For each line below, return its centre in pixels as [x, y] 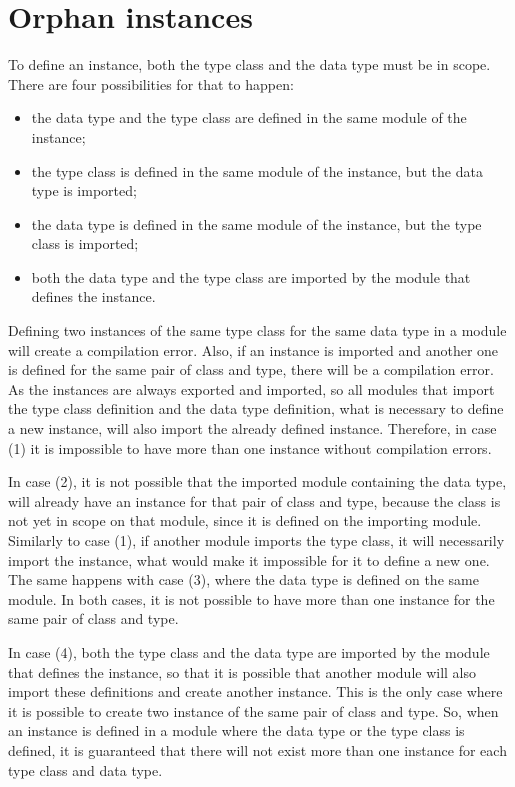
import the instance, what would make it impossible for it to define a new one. [249, 559]
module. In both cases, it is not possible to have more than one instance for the [251, 598]
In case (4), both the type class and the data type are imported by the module [249, 651]
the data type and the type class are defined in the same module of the [249, 117]
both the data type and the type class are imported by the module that [251, 276]
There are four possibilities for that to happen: [151, 83]
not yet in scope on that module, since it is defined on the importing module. [245, 520]
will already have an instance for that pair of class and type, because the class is [254, 500]
